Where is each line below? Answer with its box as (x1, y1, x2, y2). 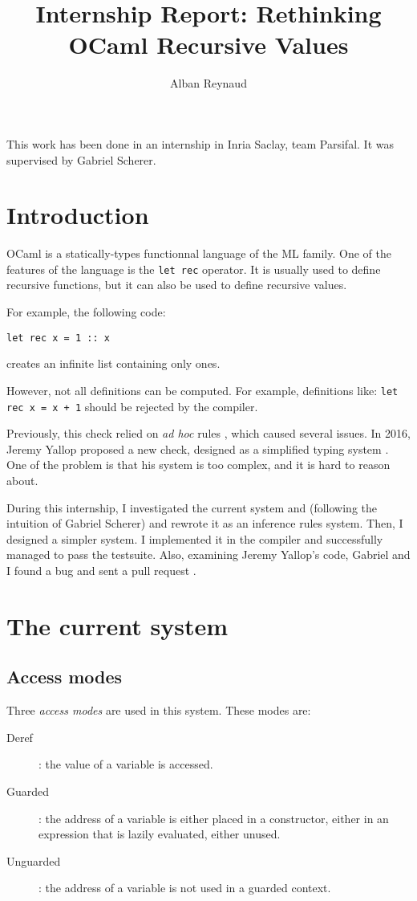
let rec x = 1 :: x (6, 332, 110, 344)
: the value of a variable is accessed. (38, 756, 213, 773)
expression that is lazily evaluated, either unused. (38, 826, 281, 842)
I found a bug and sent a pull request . (6, 561, 196, 578)
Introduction (6, 198, 149, 231)
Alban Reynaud (170, 75, 247, 92)
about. (6, 472, 38, 488)
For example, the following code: (6, 304, 166, 320)
